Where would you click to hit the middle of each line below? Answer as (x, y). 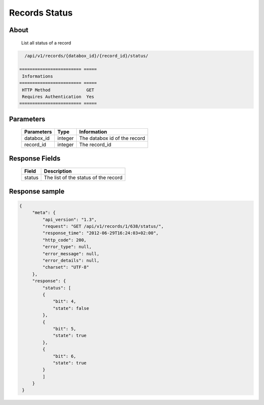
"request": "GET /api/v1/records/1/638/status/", (103, 226)
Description (58, 171)
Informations (38, 76)
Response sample (37, 191)
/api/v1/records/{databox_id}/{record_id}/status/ (87, 56)
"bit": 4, (65, 302)
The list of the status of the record (83, 178)
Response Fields (35, 158)
